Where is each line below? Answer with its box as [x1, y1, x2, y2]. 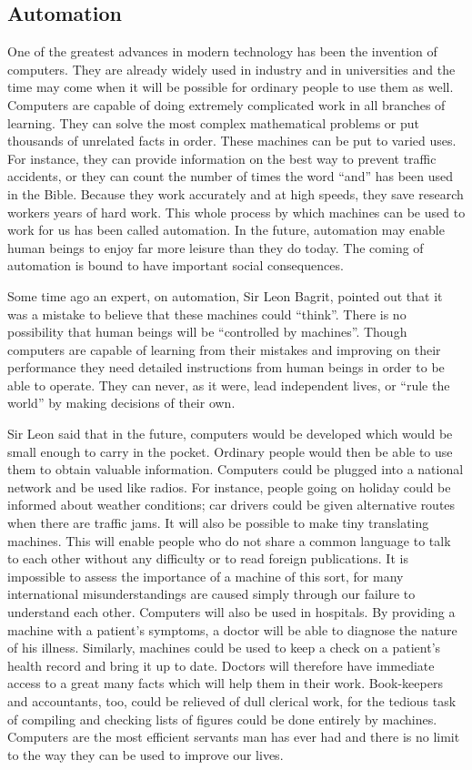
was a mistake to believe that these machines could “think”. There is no [7, 304, 407, 323]
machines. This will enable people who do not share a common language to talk [7, 531, 451, 550]
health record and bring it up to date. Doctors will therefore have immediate [7, 655, 435, 674]
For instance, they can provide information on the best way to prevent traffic [7, 148, 437, 167]
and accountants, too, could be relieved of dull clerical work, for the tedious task [7, 691, 457, 710]
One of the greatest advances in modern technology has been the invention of [7, 42, 437, 61]
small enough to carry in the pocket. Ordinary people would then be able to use [7, 441, 453, 461]
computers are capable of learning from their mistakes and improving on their [7, 339, 441, 359]
